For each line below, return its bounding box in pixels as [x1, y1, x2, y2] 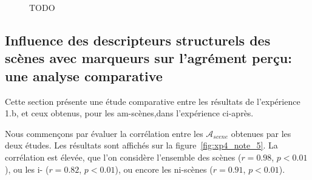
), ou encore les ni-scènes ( [115, 162, 213, 175]
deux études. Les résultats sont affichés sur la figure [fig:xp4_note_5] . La [5, 139, 278, 152]
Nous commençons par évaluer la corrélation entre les [5, 127, 203, 139]
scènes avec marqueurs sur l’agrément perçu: [5, 48, 292, 67]
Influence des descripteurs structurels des [5, 30, 271, 49]
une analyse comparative [5, 66, 163, 85]
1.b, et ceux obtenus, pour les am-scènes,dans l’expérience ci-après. [5, 107, 254, 119]
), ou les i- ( [5, 162, 49, 175]
